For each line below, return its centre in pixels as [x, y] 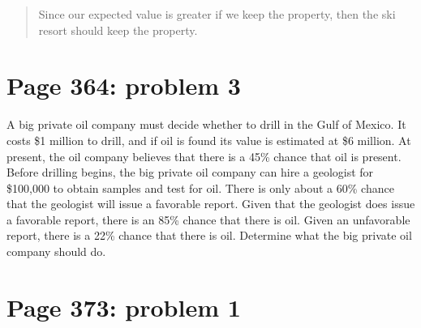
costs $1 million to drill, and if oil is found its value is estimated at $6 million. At [209, 140]
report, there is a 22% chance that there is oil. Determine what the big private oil [209, 235]
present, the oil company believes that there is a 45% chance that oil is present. [204, 156]
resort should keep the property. [118, 30]
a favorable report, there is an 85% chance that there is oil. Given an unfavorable [208, 219]
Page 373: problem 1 [124, 307]
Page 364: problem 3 [124, 85]
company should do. [56, 251]
